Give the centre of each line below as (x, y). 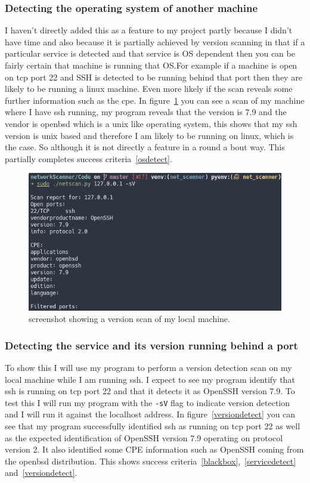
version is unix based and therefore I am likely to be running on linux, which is (149, 135)
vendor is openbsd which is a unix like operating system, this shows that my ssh (151, 123)
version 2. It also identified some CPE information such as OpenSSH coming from (154, 449)
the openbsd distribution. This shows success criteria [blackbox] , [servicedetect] (151, 461)
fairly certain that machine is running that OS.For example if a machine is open (151, 65)
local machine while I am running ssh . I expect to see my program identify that (150, 379)
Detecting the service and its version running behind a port (151, 345)
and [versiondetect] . (41, 473)
